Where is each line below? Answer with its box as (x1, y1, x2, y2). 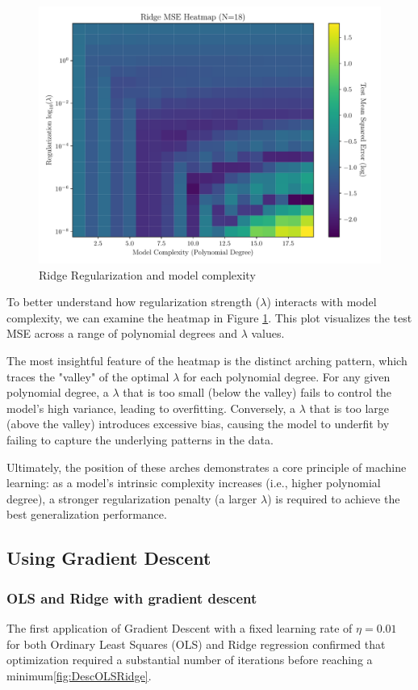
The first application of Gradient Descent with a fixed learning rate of (6, 619, 353, 636)
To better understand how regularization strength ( (6, 293, 261, 310)
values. (251, 325, 285, 342)
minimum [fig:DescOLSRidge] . (6, 667, 152, 684)
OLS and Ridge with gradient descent (6, 587, 257, 608)
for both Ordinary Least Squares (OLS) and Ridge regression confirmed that (6, 635, 386, 652)
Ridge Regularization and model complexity (39, 266, 256, 283)
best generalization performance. (6, 506, 167, 523)
